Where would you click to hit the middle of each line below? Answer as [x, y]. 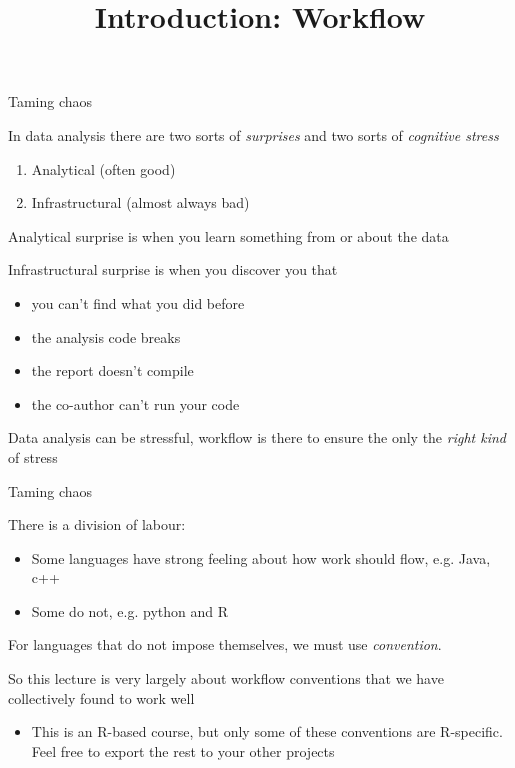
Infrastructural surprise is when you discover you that [173, 269]
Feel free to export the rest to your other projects [183, 750]
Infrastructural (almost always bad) [140, 202]
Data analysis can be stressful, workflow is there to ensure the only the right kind [257, 437]
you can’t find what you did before [138, 302]
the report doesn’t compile [112, 370]
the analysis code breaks [106, 336]
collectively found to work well [101, 697]
